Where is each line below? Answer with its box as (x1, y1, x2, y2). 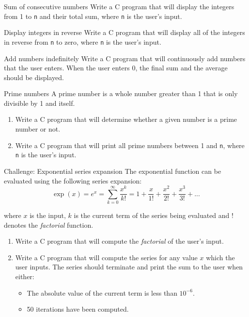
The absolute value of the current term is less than (27, 287, 177, 298)
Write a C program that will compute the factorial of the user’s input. (15, 236, 224, 246)
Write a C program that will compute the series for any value (15, 252, 198, 262)
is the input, (30, 210, 66, 220)
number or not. (15, 124, 61, 134)
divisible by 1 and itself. (4, 98, 75, 108)
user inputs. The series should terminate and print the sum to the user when (15, 262, 243, 272)
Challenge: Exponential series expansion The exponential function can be (4, 166, 221, 176)
